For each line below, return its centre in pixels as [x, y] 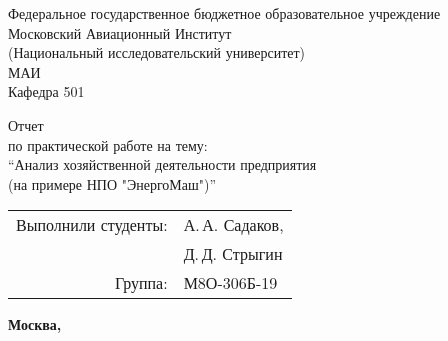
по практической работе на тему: [108, 144]
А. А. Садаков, [233, 225]
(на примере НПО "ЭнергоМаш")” [112, 183]
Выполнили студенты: [92, 225]
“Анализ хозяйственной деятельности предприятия [162, 164]
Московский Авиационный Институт [120, 32]
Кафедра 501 [46, 91]
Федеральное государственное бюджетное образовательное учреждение [224, 13]
